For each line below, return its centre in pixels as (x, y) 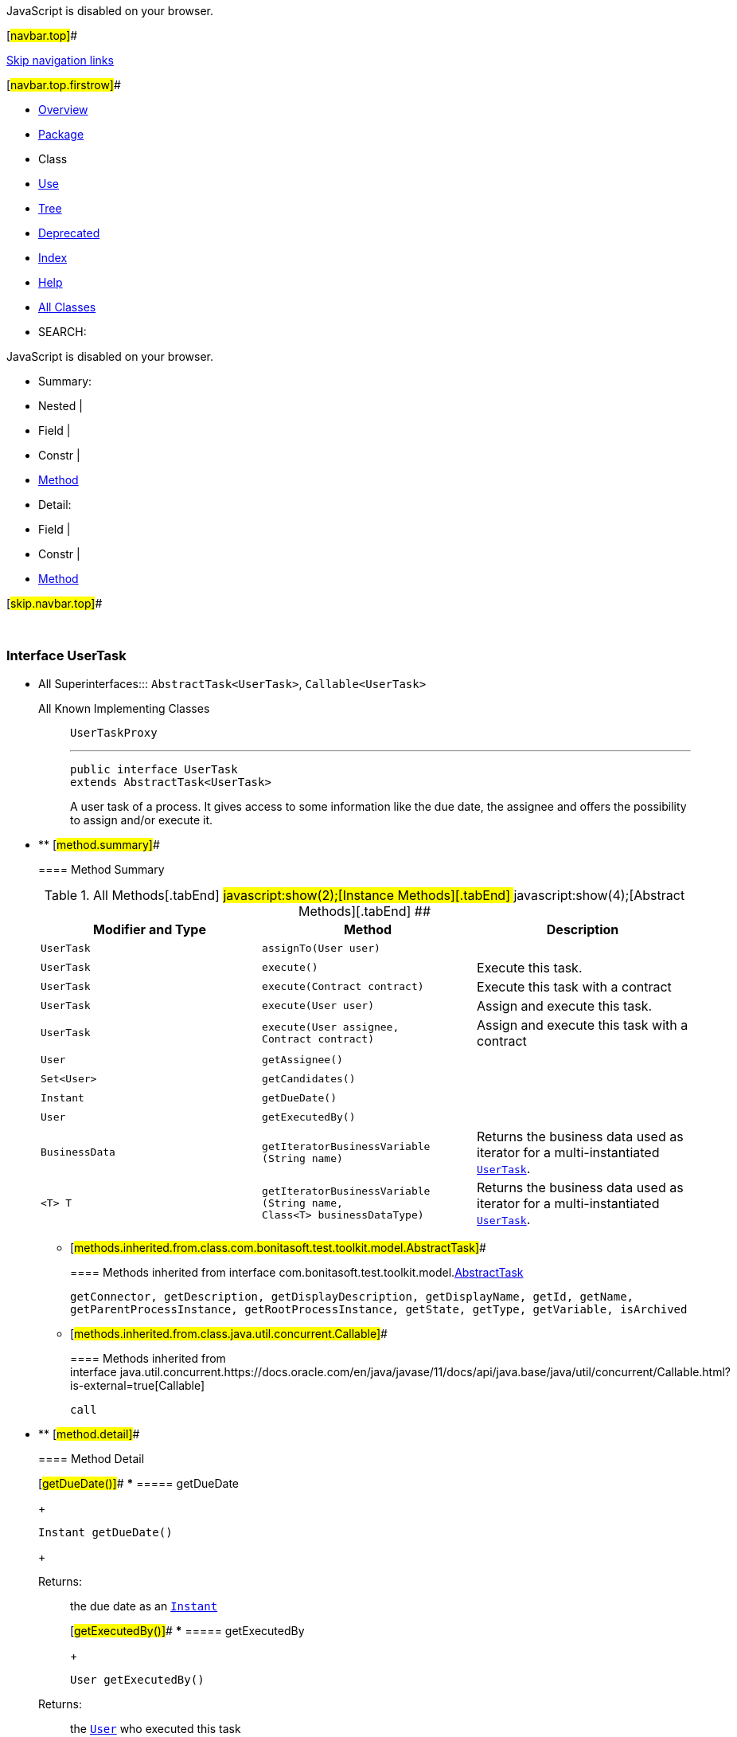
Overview (63, 110)
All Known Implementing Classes (124, 708)
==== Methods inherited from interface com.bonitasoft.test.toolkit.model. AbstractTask (297, 1272)
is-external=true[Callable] (138, 1385)
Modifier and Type (150, 929)
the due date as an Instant (144, 1606)
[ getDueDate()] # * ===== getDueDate (138, 1483)
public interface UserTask (154, 769)
